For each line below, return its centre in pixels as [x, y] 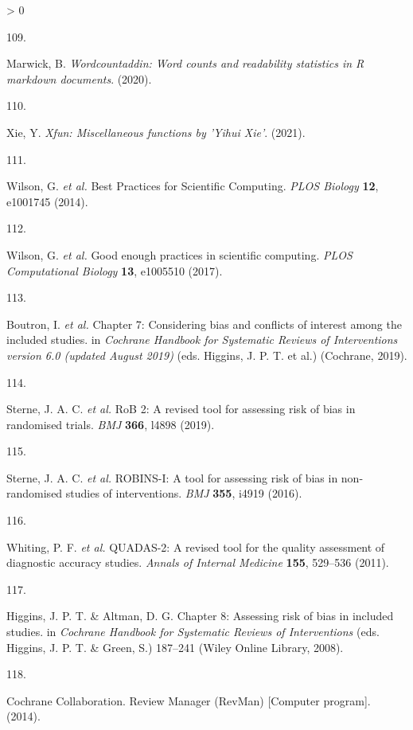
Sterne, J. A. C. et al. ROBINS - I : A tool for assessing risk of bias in [172, 477]
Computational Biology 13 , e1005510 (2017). [115, 270]
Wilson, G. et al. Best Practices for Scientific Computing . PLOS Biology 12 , [193, 186]
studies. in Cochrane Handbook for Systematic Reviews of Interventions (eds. [193, 632]
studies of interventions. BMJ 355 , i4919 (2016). [184, 493]
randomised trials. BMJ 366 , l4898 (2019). [111, 424]
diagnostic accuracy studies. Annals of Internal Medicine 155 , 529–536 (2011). [198, 562]
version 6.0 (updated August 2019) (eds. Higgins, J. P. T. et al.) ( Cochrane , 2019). [207, 355]
